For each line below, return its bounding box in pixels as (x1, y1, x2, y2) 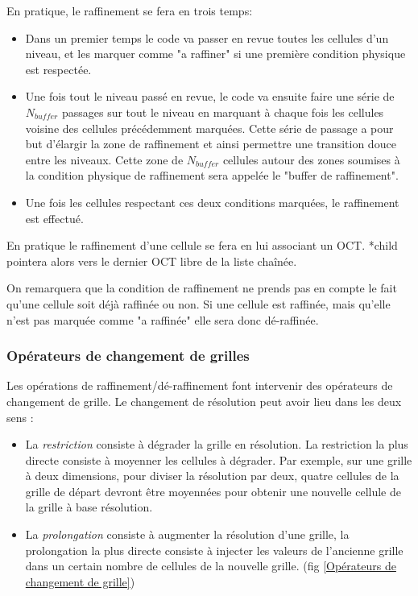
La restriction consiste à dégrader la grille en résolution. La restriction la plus (25, 436, 408, 453)
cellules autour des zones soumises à (222, 151, 400, 168)
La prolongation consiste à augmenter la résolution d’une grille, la (25, 526, 350, 543)
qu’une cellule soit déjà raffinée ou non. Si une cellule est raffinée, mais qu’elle (6, 295, 391, 312)
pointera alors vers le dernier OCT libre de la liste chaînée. (6, 252, 297, 269)
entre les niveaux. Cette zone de (25, 151, 184, 168)
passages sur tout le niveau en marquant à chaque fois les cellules (61, 103, 384, 120)
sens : (6, 408, 34, 425)
